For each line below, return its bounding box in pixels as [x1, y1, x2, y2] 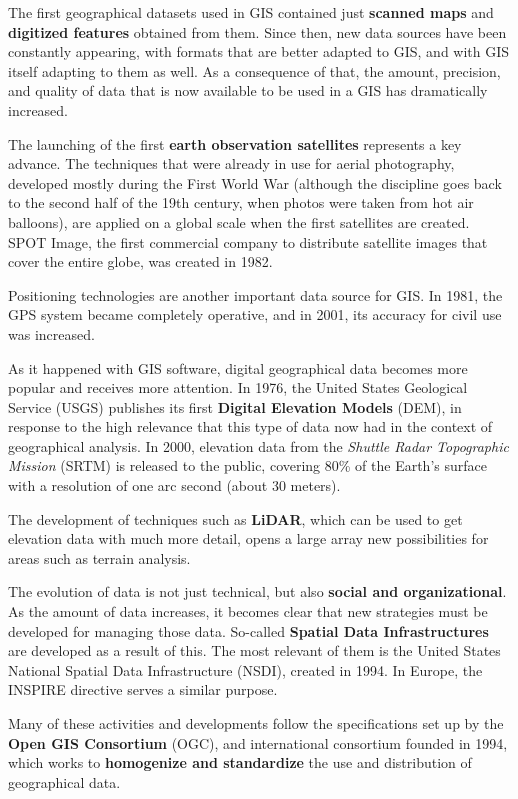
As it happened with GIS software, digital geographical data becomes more [8, 357, 468, 378]
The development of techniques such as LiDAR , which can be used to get [8, 508, 463, 529]
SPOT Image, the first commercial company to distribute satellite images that [8, 231, 488, 252]
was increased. [8, 323, 95, 344]
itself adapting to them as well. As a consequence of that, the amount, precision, [8, 60, 501, 81]
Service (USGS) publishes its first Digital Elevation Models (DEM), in [8, 396, 462, 417]
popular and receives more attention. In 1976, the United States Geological [8, 377, 468, 398]
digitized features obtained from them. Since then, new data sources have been [8, 21, 507, 42]
